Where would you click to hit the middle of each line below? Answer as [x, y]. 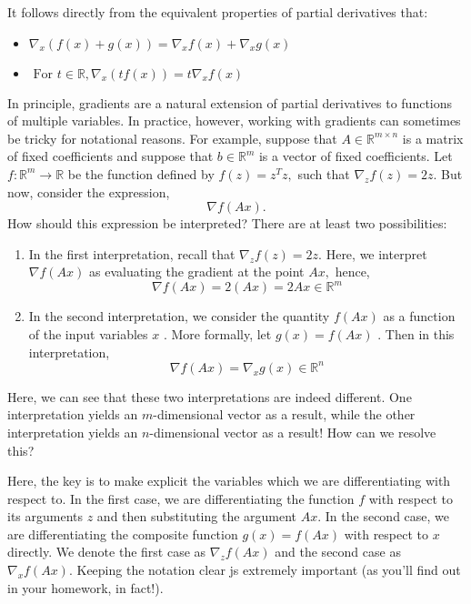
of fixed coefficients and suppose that [110, 156]
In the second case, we [387, 516]
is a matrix [433, 138]
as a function [419, 316]
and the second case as [338, 552]
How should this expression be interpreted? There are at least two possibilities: [227, 223]
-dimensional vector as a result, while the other [284, 414]
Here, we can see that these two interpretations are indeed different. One [210, 396]
